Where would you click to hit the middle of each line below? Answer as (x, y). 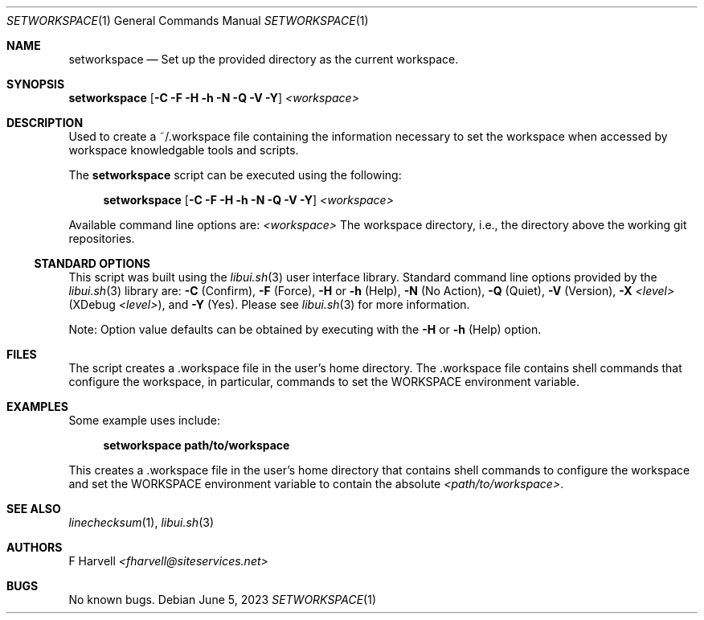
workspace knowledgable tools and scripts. (184, 150)
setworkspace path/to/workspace (196, 445)
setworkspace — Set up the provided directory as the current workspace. (264, 59)
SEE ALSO (34, 509)
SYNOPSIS (36, 84)
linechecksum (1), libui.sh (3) (141, 522)
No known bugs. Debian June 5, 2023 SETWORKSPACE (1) (223, 599)
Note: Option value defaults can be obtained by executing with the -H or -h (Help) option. (305, 329)
